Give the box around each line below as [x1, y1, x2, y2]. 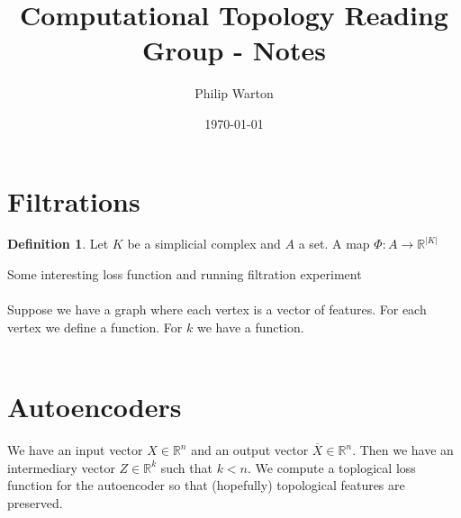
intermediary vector [7, 458, 115, 477]
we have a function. [196, 317, 304, 336]
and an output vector [191, 441, 309, 459]
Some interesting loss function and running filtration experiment [7, 265, 362, 284]
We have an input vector [7, 441, 143, 459]
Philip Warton [194, 84, 274, 103]
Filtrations [7, 182, 140, 219]
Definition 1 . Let [7, 234, 109, 253]
